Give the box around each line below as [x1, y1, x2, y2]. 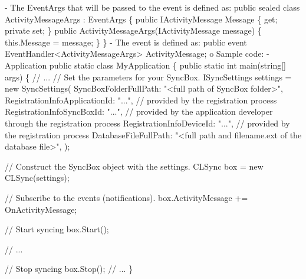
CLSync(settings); [5, 171, 70, 184]
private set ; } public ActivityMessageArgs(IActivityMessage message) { [5, 24, 262, 37]
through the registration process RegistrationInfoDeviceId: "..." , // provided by [5, 116, 290, 129]
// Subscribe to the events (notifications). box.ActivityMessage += [5, 191, 248, 203]
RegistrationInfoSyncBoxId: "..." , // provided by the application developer [5, 105, 273, 118]
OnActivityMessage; [5, 203, 77, 215]
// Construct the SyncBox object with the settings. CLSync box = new [5, 160, 264, 172]
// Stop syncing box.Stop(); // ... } [5, 262, 133, 275]
